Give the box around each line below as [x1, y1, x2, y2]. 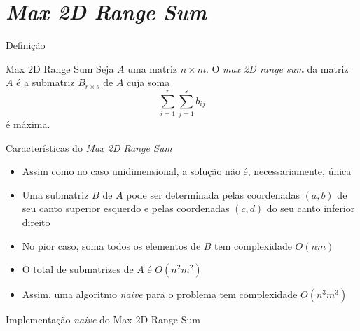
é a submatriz [16, 75, 75, 90]
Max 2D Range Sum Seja [6, 61, 114, 76]
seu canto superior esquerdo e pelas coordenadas [22, 201, 230, 216]
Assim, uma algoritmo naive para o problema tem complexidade [22, 287, 298, 302]
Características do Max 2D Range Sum [6, 140, 172, 155]
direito [22, 215, 50, 229]
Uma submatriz [22, 187, 89, 202]
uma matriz [127, 61, 178, 76]
